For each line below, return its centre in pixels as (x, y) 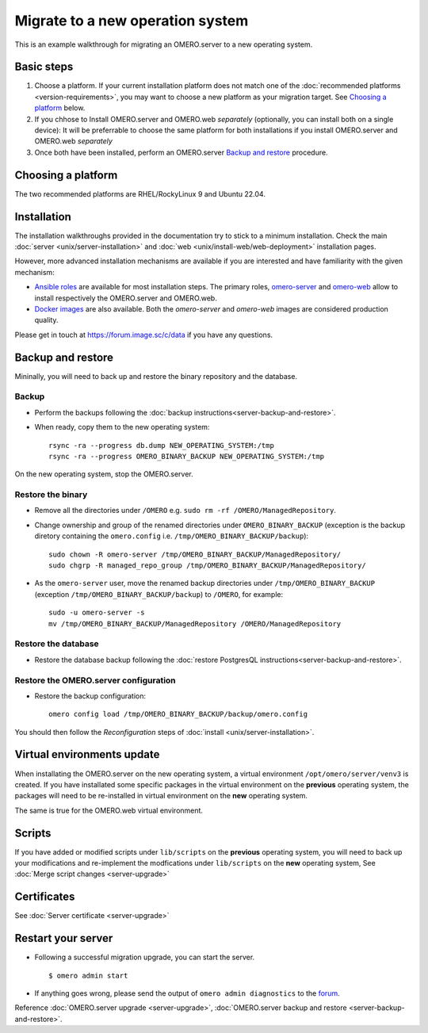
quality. (46, 320)
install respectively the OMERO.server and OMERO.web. (126, 298)
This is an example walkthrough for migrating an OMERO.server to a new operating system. (164, 44)
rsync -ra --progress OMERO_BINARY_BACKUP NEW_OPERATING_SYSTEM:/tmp (187, 456)
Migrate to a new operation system (132, 21)
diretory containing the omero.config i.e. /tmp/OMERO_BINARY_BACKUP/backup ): (172, 536)
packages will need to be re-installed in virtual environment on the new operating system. (161, 796)
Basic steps (44, 67)
